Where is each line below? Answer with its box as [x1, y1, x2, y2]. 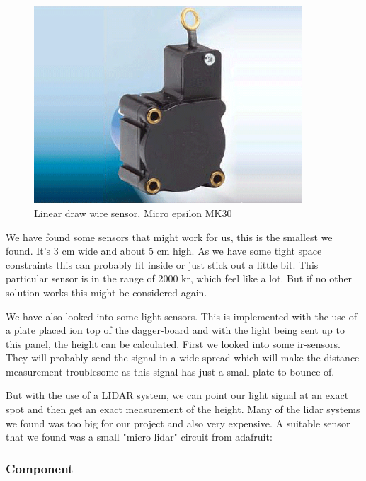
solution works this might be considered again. [6, 284, 207, 299]
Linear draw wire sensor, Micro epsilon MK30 [34, 205, 232, 220]
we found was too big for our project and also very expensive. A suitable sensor [6, 415, 350, 430]
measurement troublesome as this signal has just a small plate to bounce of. [6, 364, 335, 378]
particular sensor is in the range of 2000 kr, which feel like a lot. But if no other [6, 271, 353, 286]
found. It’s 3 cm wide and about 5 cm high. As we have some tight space [6, 243, 322, 258]
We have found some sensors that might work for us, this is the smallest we [6, 229, 333, 244]
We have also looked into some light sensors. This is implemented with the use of [6, 308, 358, 323]
